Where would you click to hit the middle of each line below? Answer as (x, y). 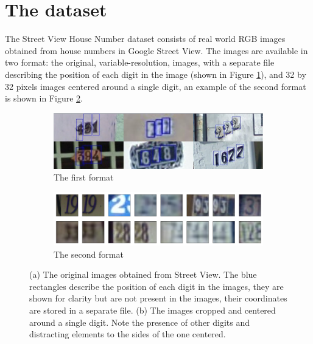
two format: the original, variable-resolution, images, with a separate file (140, 62)
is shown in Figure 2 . (44, 98)
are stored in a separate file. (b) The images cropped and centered (153, 310)
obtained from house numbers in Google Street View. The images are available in (156, 50)
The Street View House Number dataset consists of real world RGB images (145, 39)
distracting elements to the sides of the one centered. (128, 334)
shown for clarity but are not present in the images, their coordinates (158, 298)
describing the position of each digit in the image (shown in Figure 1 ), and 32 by (156, 74)
